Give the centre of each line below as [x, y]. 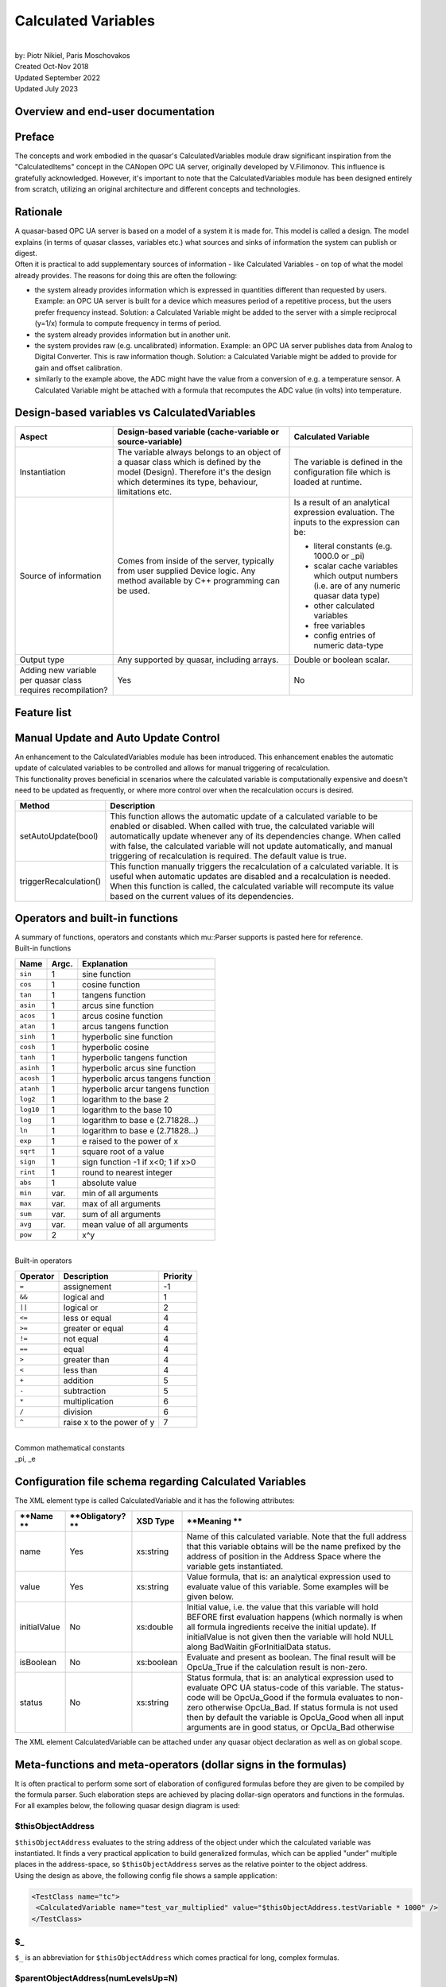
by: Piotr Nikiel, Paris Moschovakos [72, 55]
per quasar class [51, 680]
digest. [26, 253]
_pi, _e [25, 1459]
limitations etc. [145, 492]
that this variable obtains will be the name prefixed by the [294, 1546]
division [78, 1412]
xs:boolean [157, 1662]
